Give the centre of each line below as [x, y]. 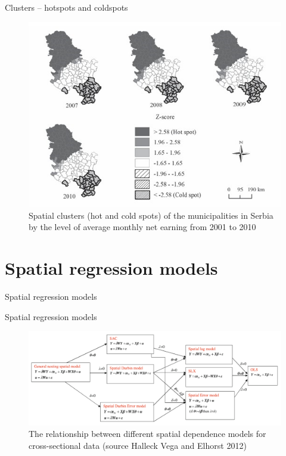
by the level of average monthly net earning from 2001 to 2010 [142, 227]
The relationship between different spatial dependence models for [147, 434]
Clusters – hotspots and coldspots [66, 7]
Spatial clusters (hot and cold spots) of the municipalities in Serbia [151, 215]
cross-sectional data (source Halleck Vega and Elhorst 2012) [138, 446]
